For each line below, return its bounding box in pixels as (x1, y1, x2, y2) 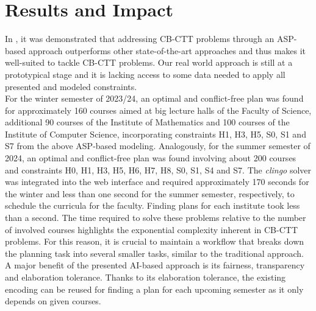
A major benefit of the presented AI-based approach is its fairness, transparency (5, 259, 305, 271)
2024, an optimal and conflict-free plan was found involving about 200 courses (5, 152, 296, 164)
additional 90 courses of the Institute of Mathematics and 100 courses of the (5, 116, 290, 128)
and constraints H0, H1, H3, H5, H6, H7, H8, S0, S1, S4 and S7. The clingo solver (5, 163, 312, 176)
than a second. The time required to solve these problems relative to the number (5, 211, 306, 224)
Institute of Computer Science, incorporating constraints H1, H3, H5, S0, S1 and (5, 127, 306, 140)
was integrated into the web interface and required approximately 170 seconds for (5, 175, 309, 188)
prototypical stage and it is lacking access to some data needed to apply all (5, 68, 285, 80)
